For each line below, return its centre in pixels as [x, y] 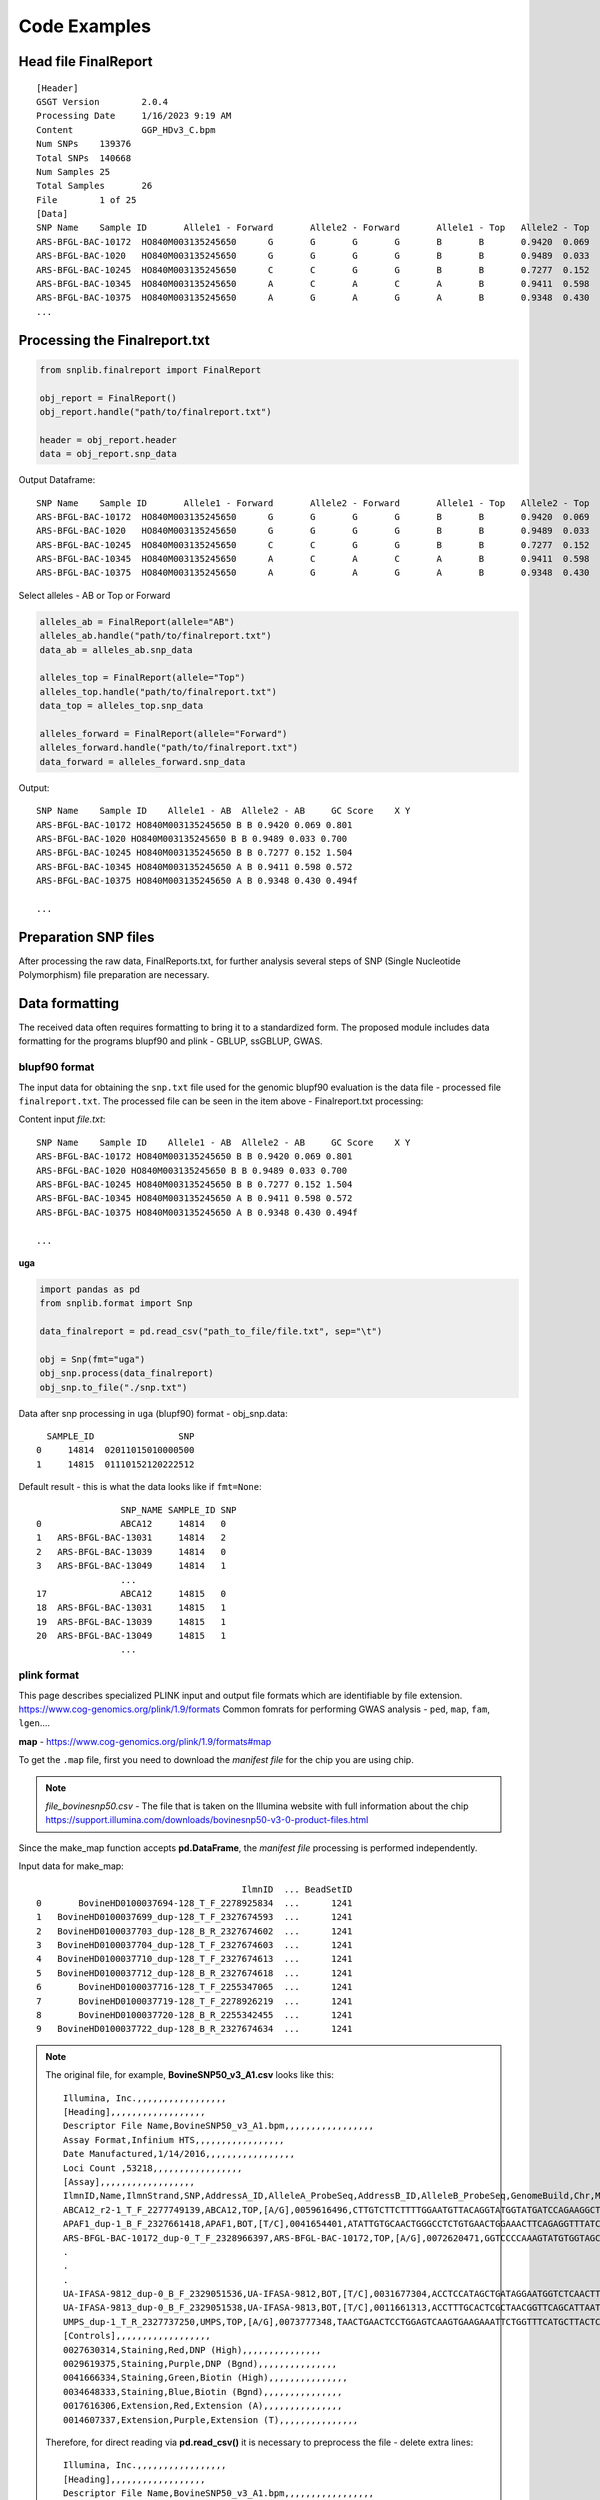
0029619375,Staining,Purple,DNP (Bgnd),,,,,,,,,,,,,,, [200, 2364]
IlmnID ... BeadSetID [297, 1889]
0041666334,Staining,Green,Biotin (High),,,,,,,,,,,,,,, [206, 2378]
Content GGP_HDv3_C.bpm [126, 129]
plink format [49, 1675]
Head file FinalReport [85, 61]
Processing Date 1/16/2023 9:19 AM [134, 116]
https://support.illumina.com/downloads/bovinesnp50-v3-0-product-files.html [207, 1820]
